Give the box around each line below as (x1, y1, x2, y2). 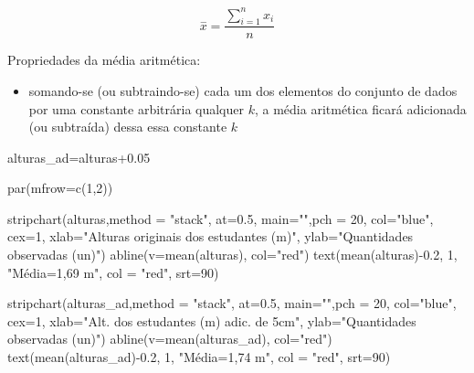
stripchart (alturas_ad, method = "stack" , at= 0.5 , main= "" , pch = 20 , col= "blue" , (7, 293, 457, 313)
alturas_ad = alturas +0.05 (7, 147, 151, 166)
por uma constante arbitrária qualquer (28, 99, 244, 118)
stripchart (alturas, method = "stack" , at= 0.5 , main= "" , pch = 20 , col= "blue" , (7, 208, 434, 228)
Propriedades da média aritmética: (7, 50, 201, 69)
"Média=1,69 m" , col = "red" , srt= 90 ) (7, 262, 219, 282)
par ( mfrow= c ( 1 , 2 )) (7, 178, 113, 197)
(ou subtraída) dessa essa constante (28, 117, 227, 136)
